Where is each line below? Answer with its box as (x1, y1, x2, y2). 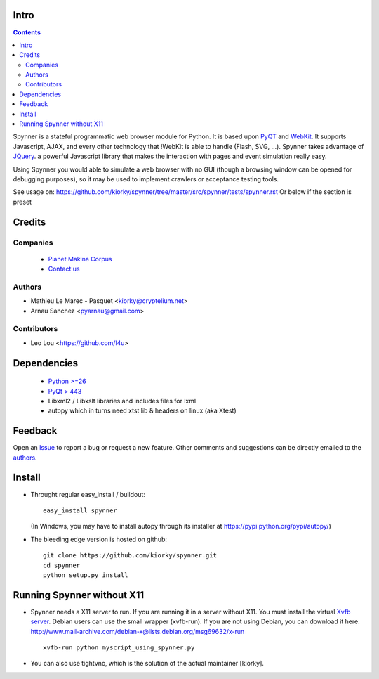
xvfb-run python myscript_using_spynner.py (43, 644, 195, 652)
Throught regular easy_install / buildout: (30, 490, 145, 498)
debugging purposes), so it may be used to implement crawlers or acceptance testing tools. (13, 174, 279, 183)
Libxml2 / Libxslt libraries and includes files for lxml (48, 396, 197, 405)
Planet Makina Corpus (48, 254, 112, 263)
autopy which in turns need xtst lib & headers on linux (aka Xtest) (48, 406, 237, 415)
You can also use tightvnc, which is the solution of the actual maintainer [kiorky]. (30, 659, 265, 668)
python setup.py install (43, 571, 128, 579)
